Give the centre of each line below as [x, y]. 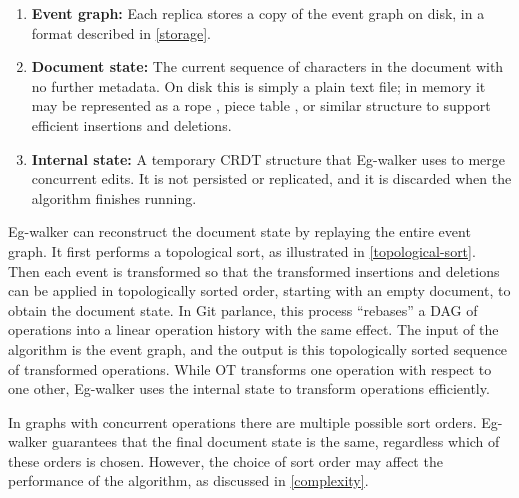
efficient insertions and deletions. [131, 124]
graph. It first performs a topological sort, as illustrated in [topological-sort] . [242, 250]
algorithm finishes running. [114, 197]
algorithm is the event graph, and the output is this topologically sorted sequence [258, 348]
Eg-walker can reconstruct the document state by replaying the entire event [239, 231]
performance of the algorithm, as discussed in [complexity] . [188, 480]
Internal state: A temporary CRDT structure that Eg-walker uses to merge [268, 158]
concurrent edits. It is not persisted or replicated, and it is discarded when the [271, 178]
